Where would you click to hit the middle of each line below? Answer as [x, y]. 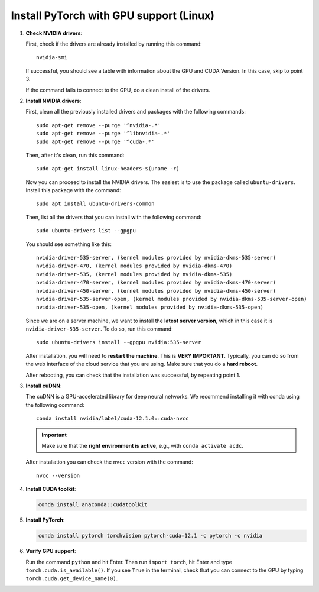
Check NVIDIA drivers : [54, 33]
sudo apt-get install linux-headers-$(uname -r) [108, 169]
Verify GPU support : [51, 551]
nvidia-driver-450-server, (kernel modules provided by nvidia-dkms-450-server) [156, 291]
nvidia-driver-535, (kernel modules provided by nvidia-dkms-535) [134, 274]
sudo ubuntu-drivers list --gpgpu [86, 231]
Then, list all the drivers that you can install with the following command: [114, 217]
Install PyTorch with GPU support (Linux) [113, 15]
